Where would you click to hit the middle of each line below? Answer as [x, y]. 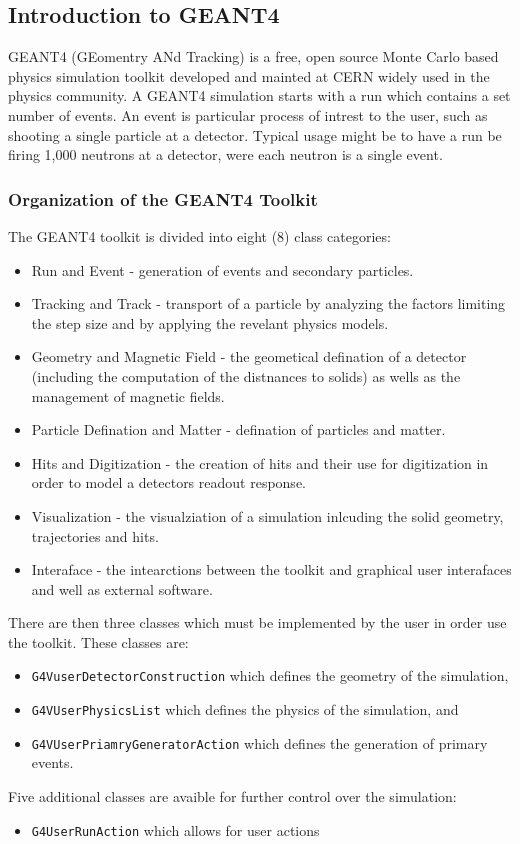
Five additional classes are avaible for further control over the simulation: [232, 796]
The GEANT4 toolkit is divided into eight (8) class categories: [199, 235]
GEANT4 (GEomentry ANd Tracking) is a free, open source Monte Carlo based [253, 56]
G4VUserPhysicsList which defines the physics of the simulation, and [245, 709]
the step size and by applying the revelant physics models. [210, 322]
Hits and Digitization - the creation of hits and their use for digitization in [260, 462]
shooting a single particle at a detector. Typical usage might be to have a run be [255, 134]
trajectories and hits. [95, 535]
